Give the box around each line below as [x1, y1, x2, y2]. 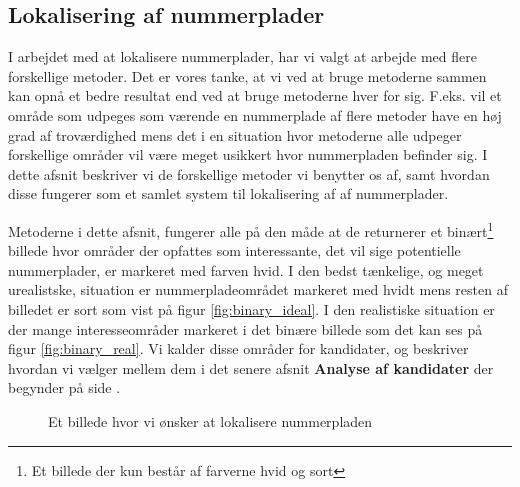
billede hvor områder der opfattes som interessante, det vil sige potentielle [8, 240, 461, 261]
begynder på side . [8, 377, 121, 398]
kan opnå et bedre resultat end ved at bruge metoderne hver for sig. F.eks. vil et [8, 85, 502, 106]
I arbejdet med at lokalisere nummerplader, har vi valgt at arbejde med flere [8, 46, 477, 67]
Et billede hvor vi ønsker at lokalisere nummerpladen [48, 410, 373, 431]
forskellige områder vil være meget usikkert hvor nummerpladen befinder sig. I [8, 144, 488, 165]
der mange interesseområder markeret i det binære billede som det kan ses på [8, 318, 483, 339]
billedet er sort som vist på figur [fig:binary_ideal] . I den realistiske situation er [8, 298, 495, 319]
